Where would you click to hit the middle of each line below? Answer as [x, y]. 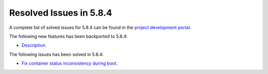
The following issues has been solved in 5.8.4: [56, 54]
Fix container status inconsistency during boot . [69, 63]
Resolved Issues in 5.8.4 [61, 13]
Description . [34, 45]
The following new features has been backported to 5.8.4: [68, 36]
